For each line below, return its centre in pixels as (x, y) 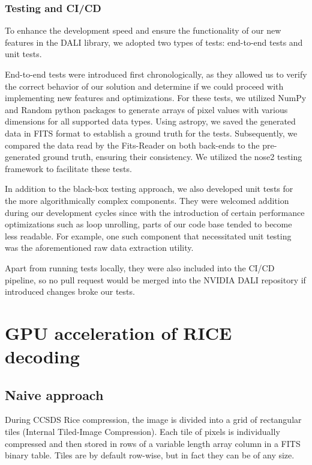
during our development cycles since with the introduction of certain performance (155, 212)
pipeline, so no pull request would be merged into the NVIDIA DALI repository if (155, 279)
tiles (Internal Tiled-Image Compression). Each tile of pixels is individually (142, 432)
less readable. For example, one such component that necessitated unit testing (148, 236)
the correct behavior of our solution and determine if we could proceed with (144, 86)
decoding (42, 356)
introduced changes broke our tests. (70, 291)
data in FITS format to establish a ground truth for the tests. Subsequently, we (151, 133)
